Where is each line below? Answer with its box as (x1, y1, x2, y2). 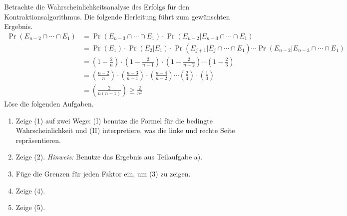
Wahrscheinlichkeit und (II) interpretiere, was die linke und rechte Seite (15, 125, 235, 135)
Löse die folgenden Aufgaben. (4, 98, 94, 108)
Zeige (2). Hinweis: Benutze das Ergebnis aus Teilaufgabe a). (15, 151, 203, 162)
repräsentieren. (15, 134, 61, 145)
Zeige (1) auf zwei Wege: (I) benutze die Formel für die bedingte (15, 115, 213, 125)
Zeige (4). (15, 185, 45, 195)
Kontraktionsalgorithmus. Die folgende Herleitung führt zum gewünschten (4, 11, 230, 21)
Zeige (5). (15, 202, 45, 212)
